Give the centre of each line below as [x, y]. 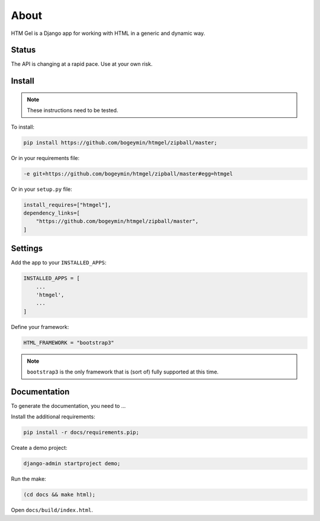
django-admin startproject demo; [72, 464]
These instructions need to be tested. [73, 110]
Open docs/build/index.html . [52, 510]
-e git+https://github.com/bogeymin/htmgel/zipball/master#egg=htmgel [128, 174]
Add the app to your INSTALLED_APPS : [59, 263]
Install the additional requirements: [53, 417]
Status [23, 50]
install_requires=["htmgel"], [67, 205]
